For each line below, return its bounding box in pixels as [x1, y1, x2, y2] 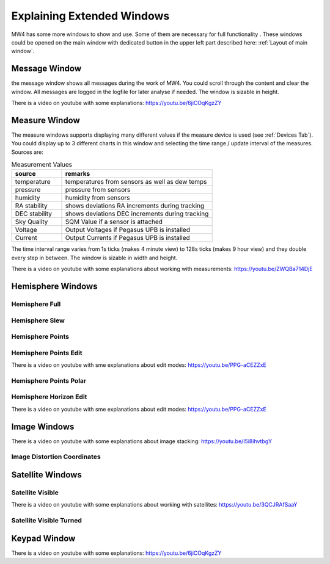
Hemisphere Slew [11, 316, 65, 325]
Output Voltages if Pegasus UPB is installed [65, 226, 191, 234]
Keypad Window [11, 533, 76, 543]
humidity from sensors [65, 193, 130, 202]
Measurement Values [11, 161, 73, 169]
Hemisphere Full [11, 300, 61, 308]
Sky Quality [15, 217, 48, 226]
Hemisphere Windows [11, 281, 98, 292]
